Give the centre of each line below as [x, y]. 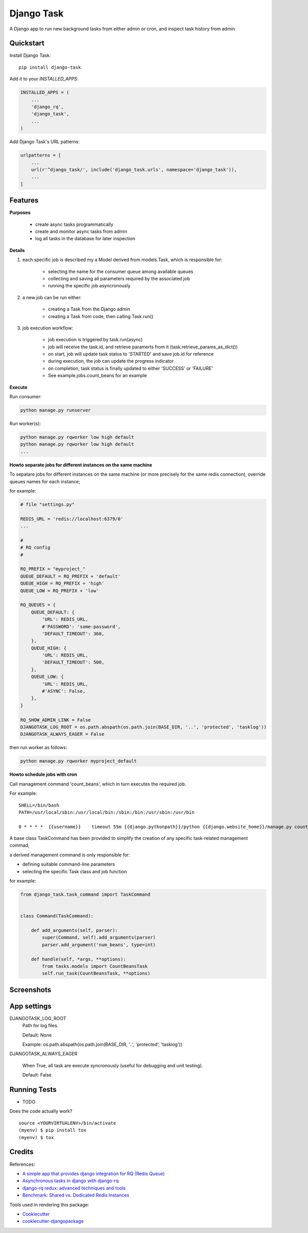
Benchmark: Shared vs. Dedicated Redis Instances [76, 1195]
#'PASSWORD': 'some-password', [81, 627]
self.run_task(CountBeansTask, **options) [96, 973]
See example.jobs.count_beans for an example [98, 376]
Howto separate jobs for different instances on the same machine [81, 465]
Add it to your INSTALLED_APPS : [44, 79]
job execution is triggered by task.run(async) [95, 340]
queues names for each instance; [45, 481]
